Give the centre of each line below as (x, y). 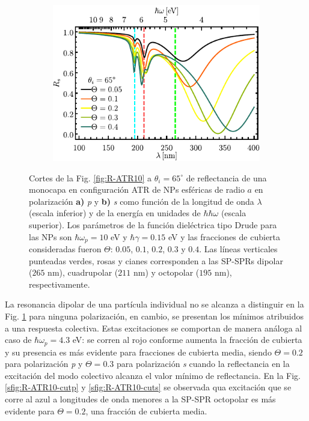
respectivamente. (60, 284)
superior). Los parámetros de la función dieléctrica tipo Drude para (153, 225)
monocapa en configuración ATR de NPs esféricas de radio (137, 189)
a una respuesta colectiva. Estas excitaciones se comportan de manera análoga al (154, 328)
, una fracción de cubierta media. (146, 410)
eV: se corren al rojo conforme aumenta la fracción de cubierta (187, 340)
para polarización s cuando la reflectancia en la (203, 364)
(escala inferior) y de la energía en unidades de (115, 213)
